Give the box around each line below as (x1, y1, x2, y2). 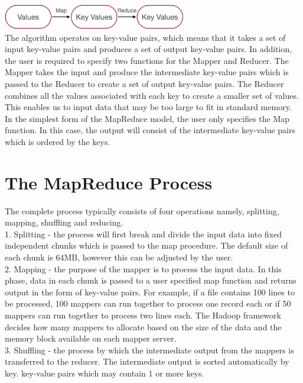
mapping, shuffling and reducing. (5, 216, 123, 228)
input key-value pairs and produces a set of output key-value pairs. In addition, (5, 43, 292, 55)
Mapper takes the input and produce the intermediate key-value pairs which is (5, 66, 289, 78)
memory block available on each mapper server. (5, 332, 177, 345)
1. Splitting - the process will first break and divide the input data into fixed (5, 227, 282, 240)
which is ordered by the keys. (5, 135, 110, 147)
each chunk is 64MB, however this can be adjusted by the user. (5, 251, 233, 263)
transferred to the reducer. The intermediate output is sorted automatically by (5, 355, 289, 368)
